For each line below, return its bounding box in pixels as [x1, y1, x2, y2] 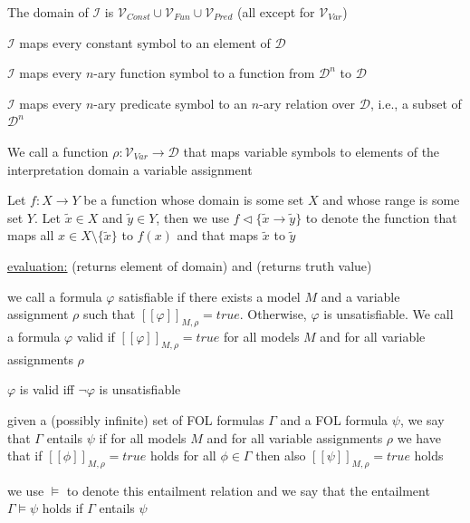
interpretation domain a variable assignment [7, 160, 253, 179]
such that [83, 305, 136, 324]
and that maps [177, 226, 259, 245]
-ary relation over [259, 93, 356, 112]
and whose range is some [322, 190, 460, 209]
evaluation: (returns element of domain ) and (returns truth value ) [7, 256, 372, 275]
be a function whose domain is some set [83, 190, 304, 209]
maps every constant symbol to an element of [19, 33, 271, 52]
